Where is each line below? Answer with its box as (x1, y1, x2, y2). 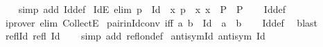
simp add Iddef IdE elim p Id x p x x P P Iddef (18, 2, 286, 16)
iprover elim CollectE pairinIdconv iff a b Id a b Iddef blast (5, 15, 317, 29)
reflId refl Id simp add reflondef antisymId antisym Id (5, 29, 265, 43)
